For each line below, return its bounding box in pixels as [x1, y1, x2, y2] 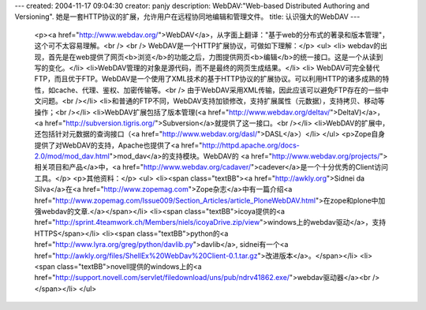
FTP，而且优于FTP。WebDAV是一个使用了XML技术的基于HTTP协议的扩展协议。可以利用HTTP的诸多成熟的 [34, 74, 383, 84]
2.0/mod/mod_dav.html [34, 151, 110, 161]
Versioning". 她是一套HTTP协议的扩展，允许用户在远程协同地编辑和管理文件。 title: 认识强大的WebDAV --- [14, 12, 361, 21]
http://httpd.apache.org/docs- [201, 140, 300, 150]
